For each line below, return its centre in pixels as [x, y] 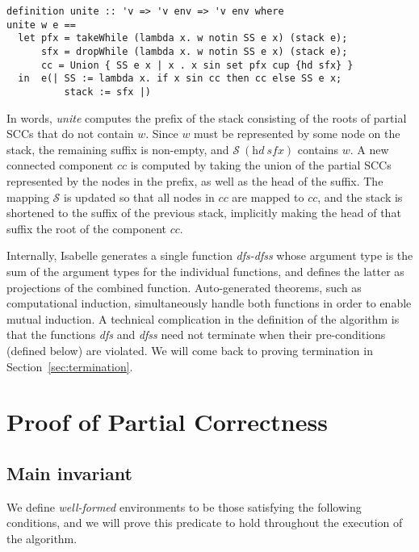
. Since [162, 134]
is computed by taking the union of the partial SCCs [261, 165]
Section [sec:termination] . [70, 366]
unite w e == [41, 25]
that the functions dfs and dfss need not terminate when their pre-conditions [196, 335]
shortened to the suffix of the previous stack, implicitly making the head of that [204, 213]
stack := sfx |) [107, 92]
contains [318, 149]
